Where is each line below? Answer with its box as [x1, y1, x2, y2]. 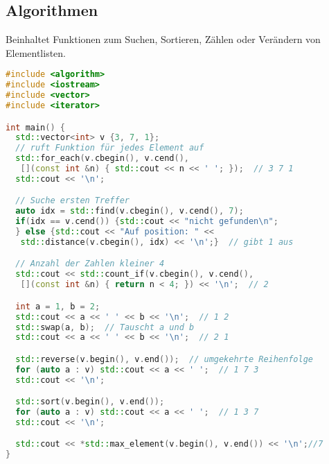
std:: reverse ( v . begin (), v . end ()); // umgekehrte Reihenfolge [15, 354, 313, 364]
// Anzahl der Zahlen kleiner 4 [15, 259, 165, 269]
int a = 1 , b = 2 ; [15, 301, 100, 311]
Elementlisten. [6, 45, 66, 60]
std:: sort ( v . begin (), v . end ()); [15, 397, 165, 407]
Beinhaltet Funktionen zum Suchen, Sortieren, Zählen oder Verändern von [6, 32, 321, 46]
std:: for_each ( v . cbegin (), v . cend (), [15, 153, 189, 164]
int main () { [6, 122, 65, 132]
